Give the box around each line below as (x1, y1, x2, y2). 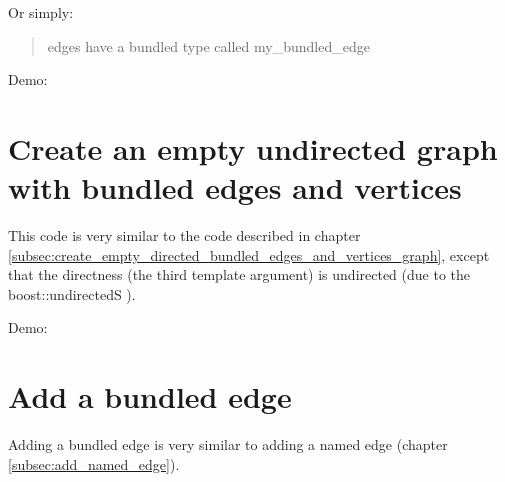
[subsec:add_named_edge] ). (8, 453, 180, 474)
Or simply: (8, 2, 74, 22)
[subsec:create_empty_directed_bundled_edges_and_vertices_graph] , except (8, 244, 490, 265)
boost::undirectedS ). (8, 283, 136, 304)
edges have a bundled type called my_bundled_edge (47, 35, 370, 56)
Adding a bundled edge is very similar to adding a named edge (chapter (8, 434, 448, 455)
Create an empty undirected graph (8, 127, 498, 168)
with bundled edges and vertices (8, 167, 462, 208)
